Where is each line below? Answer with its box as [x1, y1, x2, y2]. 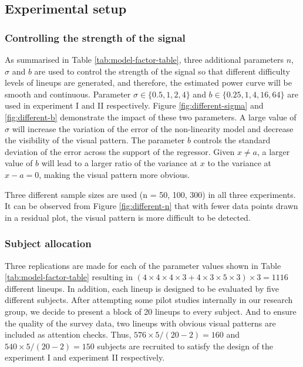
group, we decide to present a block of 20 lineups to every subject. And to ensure [5, 305, 297, 317]
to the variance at [207, 157, 272, 169]
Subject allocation [5, 236, 92, 251]
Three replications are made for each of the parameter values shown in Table [5, 259, 281, 271]
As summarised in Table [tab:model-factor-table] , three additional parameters [5, 53, 284, 65]
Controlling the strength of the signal [5, 30, 186, 45]
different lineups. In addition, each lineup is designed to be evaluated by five [5, 282, 279, 294]
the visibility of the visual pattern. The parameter [5, 134, 185, 146]
